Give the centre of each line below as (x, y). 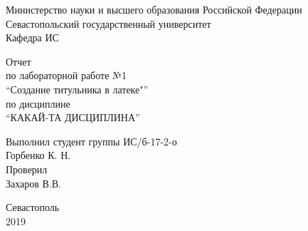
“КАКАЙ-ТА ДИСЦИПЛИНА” (73, 117)
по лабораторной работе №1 (66, 75)
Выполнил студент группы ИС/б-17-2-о (91, 141)
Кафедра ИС (32, 37)
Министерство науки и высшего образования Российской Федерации (154, 9)
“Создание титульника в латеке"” (77, 89)
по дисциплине (38, 103)
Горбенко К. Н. (38, 155)
